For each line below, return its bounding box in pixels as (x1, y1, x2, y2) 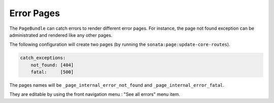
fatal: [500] (30, 69, 74, 75)
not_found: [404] (30, 62, 74, 68)
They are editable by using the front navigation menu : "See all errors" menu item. (9, 91, 180, 97)
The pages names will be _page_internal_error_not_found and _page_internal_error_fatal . (9, 82, 224, 88)
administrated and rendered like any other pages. (9, 32, 113, 38)
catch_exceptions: (20, 55, 66, 61)
